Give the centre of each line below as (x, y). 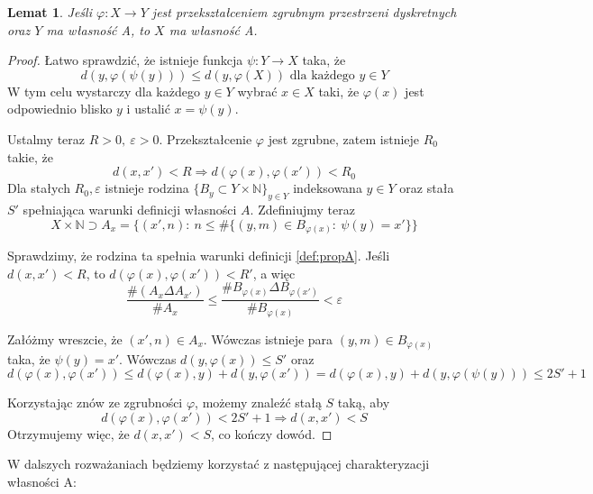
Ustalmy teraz (46, 138)
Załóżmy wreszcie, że (65, 338)
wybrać (257, 91)
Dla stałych (39, 188)
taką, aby (364, 403)
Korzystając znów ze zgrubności (95, 403)
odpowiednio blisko (60, 109)
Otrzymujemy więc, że (68, 433)
